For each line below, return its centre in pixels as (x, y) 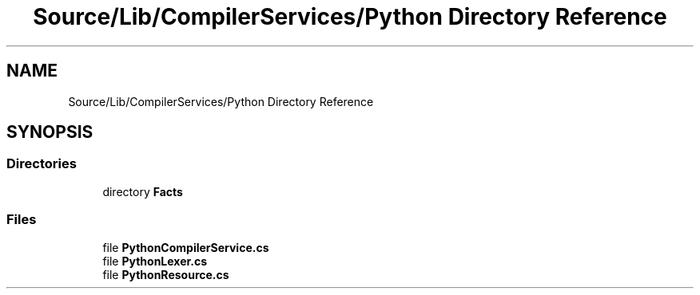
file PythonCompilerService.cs (186, 247)
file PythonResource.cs (166, 274)
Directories (42, 164)
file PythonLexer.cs (155, 261)
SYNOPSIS (50, 132)
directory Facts (143, 191)
